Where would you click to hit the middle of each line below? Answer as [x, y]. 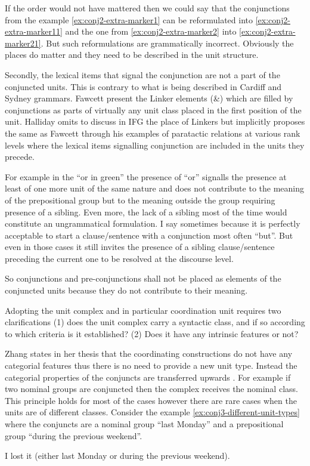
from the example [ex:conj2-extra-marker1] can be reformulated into [129, 19]
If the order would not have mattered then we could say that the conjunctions [147, 8]
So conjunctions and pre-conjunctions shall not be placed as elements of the [143, 278]
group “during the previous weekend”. [74, 435]
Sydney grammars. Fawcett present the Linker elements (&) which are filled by [149, 98]
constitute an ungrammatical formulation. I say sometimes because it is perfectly [153, 223]
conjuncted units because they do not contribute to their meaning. [126, 290]
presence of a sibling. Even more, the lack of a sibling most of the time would [146, 212]
